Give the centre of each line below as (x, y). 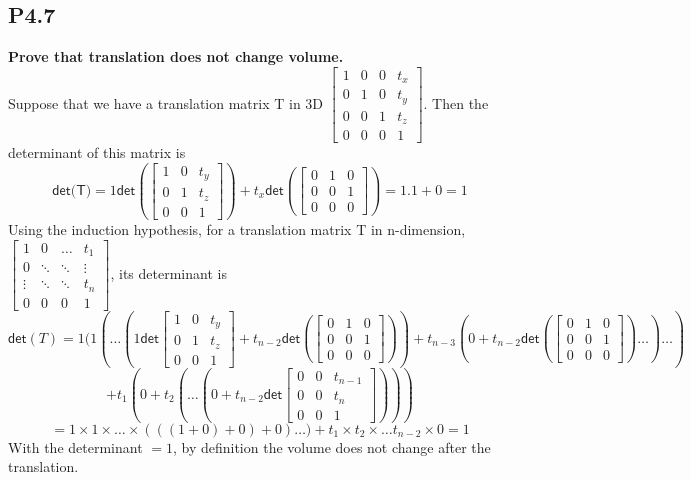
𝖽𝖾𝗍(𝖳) (72, 190)
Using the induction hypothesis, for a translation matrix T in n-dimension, (237, 228)
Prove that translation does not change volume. (176, 56)
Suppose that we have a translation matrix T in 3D (166, 102)
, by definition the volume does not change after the (331, 446)
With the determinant (75, 446)
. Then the (456, 102)
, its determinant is (168, 272)
